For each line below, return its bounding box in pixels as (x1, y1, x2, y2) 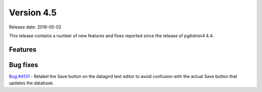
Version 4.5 (9, 7, 57, 18)
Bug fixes (9, 61, 38, 69)
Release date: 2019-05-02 (9, 24, 62, 30)
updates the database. (9, 80, 54, 86)
